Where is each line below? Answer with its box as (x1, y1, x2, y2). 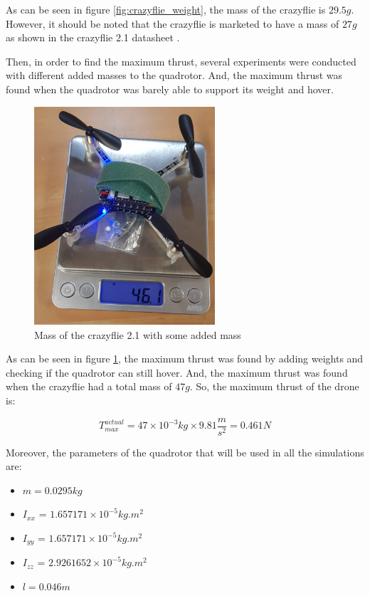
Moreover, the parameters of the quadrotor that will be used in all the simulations (6, 444, 364, 459)
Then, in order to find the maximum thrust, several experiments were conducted (6, 53, 356, 68)
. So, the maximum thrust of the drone (189, 379, 359, 394)
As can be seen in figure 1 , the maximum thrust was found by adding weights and (6, 351, 364, 366)
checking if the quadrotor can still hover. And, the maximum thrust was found (6, 365, 348, 380)
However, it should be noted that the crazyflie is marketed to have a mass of (6, 16, 339, 31)
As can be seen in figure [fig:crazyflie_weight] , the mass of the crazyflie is (6, 2, 326, 16)
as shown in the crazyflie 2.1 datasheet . (6, 30, 180, 45)
